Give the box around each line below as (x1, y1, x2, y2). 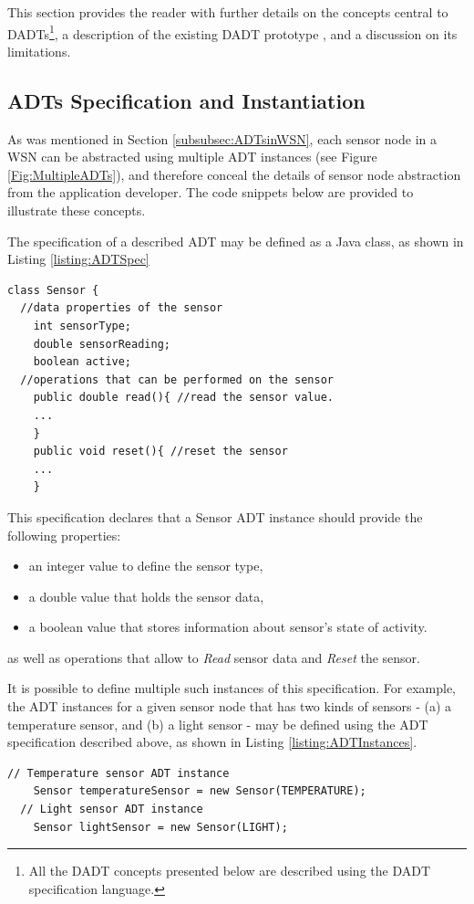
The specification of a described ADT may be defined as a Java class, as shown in (7, 231, 464, 250)
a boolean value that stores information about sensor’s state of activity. (28, 617, 428, 636)
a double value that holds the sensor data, (28, 586, 264, 605)
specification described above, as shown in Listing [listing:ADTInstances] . (7, 732, 417, 752)
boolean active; (33, 355, 132, 369)
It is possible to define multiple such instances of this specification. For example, (7, 678, 456, 698)
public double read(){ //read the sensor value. (33, 391, 334, 405)
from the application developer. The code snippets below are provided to (7, 183, 414, 202)
